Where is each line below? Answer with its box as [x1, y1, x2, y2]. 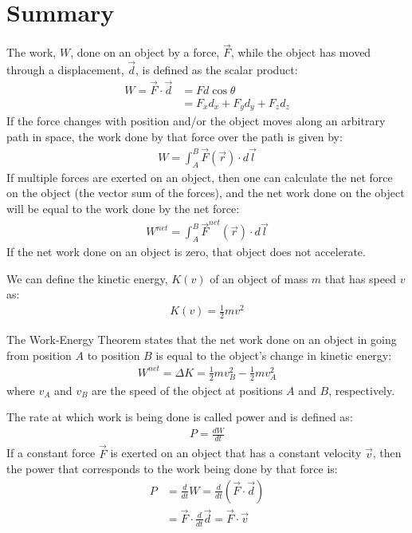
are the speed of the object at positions [92, 381, 283, 398]
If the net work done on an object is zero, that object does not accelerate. [6, 243, 366, 260]
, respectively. [328, 381, 395, 398]
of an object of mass [210, 270, 308, 286]
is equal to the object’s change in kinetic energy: [155, 346, 392, 363]
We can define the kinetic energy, [6, 270, 168, 286]
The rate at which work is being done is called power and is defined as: [6, 409, 353, 425]
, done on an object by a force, [70, 44, 220, 61]
